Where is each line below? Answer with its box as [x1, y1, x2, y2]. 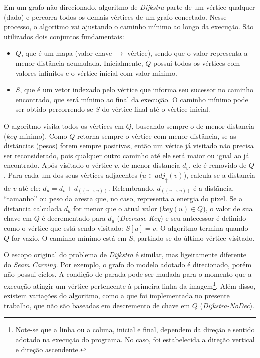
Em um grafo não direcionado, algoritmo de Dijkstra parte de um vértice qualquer [4, 2, 255, 12]
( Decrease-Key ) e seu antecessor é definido [117, 213, 246, 223]
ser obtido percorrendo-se [15, 104, 93, 114]
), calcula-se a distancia [183, 169, 255, 180]
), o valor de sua [203, 203, 253, 213]
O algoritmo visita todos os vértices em [4, 120, 124, 131]
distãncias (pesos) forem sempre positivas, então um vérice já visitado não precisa [4, 140, 254, 151]
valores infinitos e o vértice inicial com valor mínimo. [15, 67, 177, 78]
